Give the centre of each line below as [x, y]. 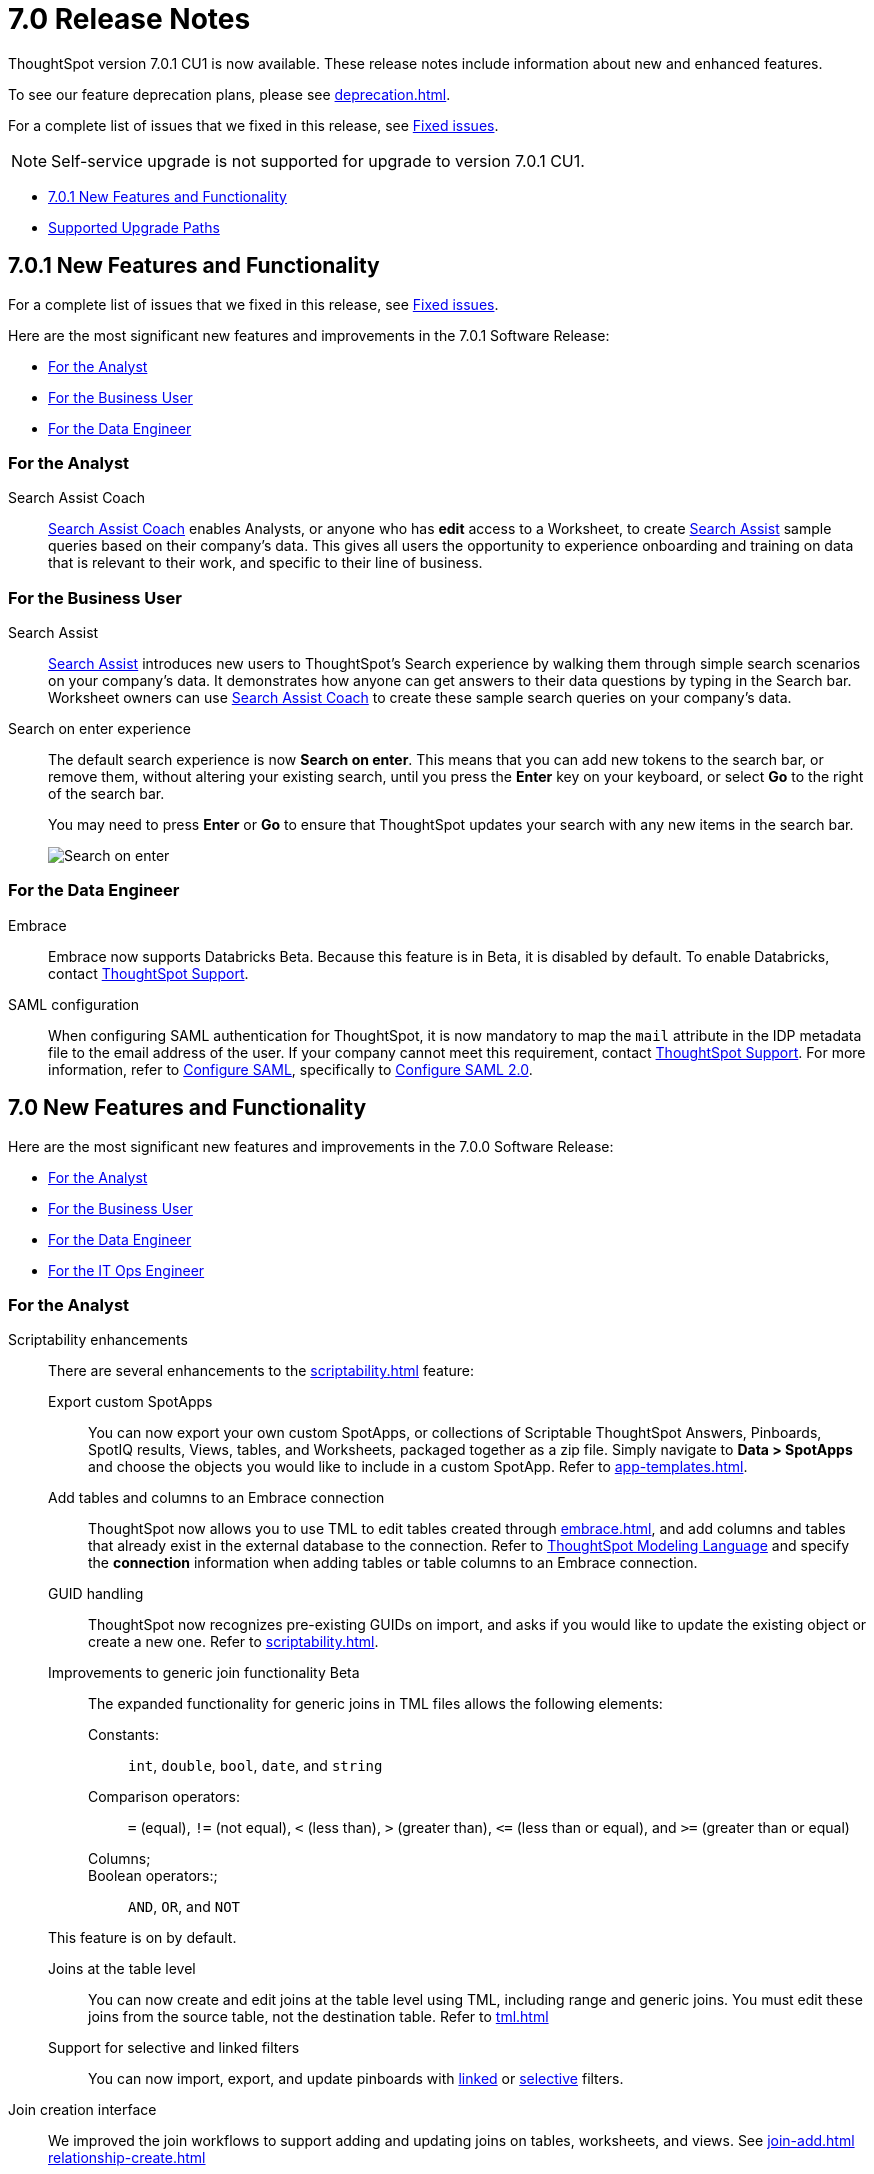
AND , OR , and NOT [184, 1907]
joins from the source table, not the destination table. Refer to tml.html [318, 2017]
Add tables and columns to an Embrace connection [216, 1498]
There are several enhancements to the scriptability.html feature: [261, 1371]
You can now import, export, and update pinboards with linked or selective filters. [356, 2079]
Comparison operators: [164, 1797]
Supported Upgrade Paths [134, 227]
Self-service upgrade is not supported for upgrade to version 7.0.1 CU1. [318, 160]
